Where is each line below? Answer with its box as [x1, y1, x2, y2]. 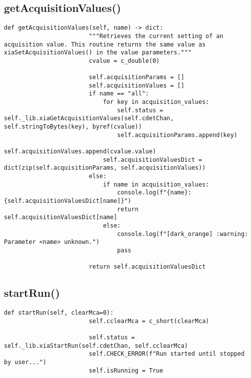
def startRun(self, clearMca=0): [4, 309, 114, 317]
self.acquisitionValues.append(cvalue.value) [4, 148, 156, 155]
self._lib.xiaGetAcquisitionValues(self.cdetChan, [4, 115, 174, 122]
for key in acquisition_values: [103, 98, 209, 106]
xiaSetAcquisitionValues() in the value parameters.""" [4, 49, 192, 56]
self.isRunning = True [88, 367, 164, 374]
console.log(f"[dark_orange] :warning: [117, 230, 248, 237]
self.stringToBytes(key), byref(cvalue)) [4, 123, 142, 131]
